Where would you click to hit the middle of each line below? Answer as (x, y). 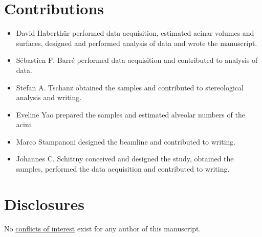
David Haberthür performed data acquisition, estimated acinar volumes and (135, 33)
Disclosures (45, 204)
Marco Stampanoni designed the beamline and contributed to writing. (126, 141)
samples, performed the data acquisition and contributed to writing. (123, 169)
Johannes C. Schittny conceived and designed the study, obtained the (125, 159)
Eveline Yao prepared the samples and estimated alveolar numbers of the (130, 114)
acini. (25, 124)
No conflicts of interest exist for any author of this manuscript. (103, 228)
